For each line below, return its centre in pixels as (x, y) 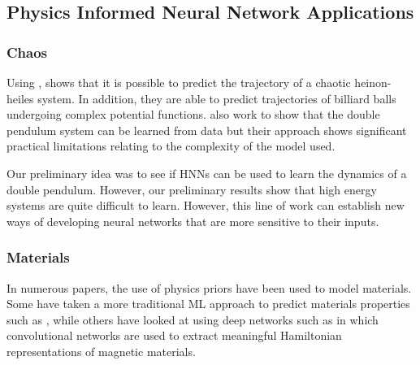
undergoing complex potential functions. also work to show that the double (193, 114)
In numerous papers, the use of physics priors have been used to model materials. (209, 287)
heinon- (373, 82)
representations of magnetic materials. (101, 351)
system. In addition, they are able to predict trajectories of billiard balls (217, 98)
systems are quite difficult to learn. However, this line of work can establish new (206, 205)
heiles (20, 98)
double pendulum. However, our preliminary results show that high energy (192, 189)
